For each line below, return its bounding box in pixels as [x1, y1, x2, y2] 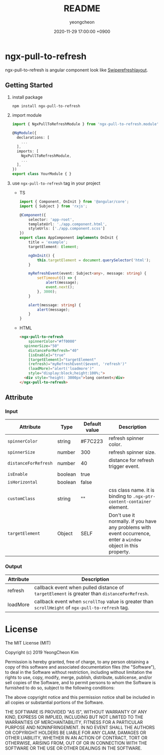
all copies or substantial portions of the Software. [5, 699, 104, 705]
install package [12, 94, 43, 100]
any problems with [108, 524, 151, 531]
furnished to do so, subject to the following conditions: [5, 685, 115, 691]
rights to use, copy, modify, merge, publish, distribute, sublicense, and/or [5, 674, 152, 680]
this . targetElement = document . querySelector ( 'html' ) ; [37, 257, 151, 263]
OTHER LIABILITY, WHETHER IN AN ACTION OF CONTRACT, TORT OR [5, 734, 147, 740]
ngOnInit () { [28, 253, 55, 258]
